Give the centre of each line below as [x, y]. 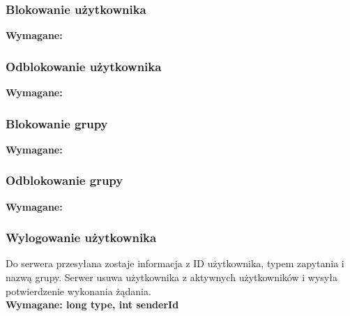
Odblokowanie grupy [64, 180]
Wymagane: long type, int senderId [92, 304]
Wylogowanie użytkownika [81, 238]
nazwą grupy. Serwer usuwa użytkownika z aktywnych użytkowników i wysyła [172, 277]
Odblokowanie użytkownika [84, 66]
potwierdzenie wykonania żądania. [78, 291]
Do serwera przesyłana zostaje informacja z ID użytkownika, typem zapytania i [175, 263]
